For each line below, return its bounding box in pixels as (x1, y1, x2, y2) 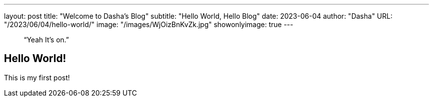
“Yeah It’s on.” (24, 35, 69, 44)
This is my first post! (4, 73, 70, 82)
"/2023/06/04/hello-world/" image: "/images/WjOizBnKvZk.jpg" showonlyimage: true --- (4, 20, 294, 29)
